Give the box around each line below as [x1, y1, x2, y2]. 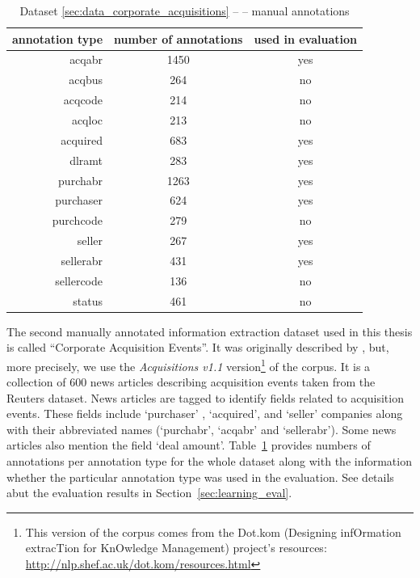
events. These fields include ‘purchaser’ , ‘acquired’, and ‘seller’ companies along [6, 405, 403, 422]
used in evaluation [254, 30, 357, 47]
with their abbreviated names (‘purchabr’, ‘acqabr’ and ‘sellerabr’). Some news [6, 420, 397, 437]
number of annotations [114, 30, 243, 47]
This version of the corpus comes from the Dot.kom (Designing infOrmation [25, 523, 401, 540]
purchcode [52, 212, 103, 229]
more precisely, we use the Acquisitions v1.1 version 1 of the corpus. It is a [6, 355, 371, 374]
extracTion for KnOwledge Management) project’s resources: [25, 539, 327, 556]
